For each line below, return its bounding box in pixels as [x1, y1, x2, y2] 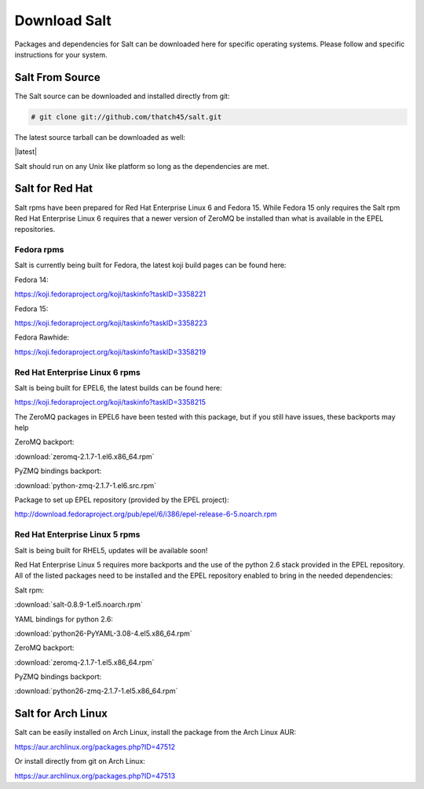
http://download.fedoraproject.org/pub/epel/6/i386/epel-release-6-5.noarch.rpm [14, 509, 278, 519]
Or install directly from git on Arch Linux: [14, 757, 145, 766]
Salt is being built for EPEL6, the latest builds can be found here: [14, 383, 223, 392]
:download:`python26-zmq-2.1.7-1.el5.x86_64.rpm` [14, 686, 178, 695]
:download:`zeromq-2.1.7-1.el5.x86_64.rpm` [14, 657, 155, 667]
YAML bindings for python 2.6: [14, 614, 114, 624]
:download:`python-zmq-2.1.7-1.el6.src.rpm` [14, 480, 157, 490]
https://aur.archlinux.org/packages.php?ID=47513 [14, 771, 176, 780]
